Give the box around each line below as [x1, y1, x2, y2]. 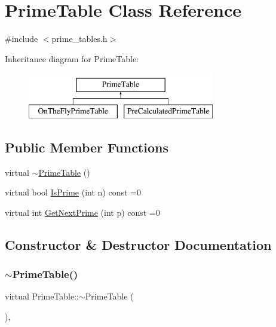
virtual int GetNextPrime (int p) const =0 [5, 206, 160, 218]
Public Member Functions [5, 137, 168, 156]
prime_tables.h [51, 32, 108, 45]
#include [5, 32, 38, 45]
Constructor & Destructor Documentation [5, 235, 272, 253]
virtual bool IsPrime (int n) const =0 [5, 186, 141, 198]
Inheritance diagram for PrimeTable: [5, 52, 139, 65]
